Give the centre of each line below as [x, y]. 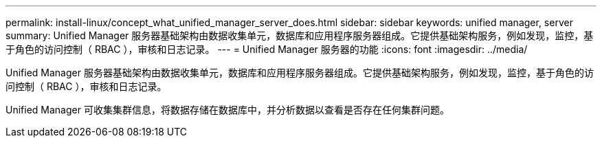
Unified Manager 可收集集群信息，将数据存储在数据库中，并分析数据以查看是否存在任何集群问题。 [227, 110]
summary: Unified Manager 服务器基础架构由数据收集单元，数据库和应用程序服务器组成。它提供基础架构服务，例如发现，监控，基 [300, 35]
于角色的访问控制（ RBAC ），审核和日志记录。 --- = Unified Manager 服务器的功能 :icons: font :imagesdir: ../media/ [267, 49]
